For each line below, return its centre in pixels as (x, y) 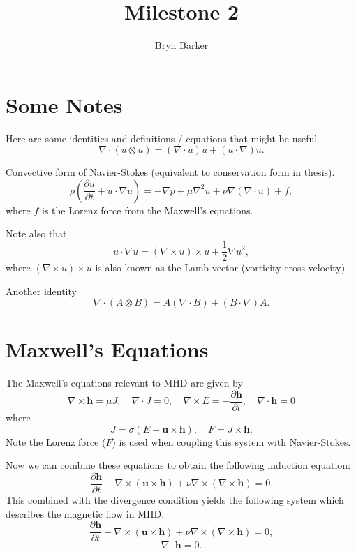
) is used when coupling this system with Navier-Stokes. (231, 441)
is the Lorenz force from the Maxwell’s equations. (148, 210)
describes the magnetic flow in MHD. (85, 513)
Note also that (36, 233)
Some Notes (64, 104)
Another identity (41, 291)
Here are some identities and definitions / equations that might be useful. (163, 138)
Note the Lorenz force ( (56, 441)
